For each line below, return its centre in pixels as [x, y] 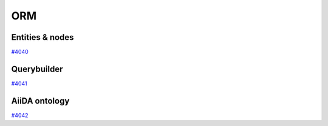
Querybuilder [37, 69]
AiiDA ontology [40, 101]
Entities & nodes [43, 37]
